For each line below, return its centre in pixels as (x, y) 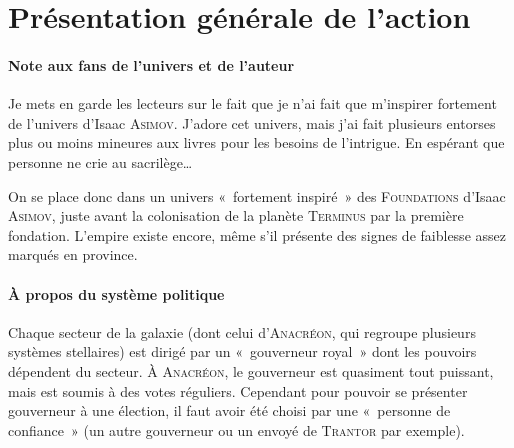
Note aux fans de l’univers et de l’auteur (151, 64)
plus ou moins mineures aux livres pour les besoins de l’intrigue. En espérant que (256, 142)
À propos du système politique (116, 293)
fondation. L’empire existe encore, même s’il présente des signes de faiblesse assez (257, 234)
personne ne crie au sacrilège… (100, 161)
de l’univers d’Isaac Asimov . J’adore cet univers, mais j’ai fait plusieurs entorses (252, 122)
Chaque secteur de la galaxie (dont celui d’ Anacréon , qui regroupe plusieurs (242, 331)
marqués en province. (73, 254)
